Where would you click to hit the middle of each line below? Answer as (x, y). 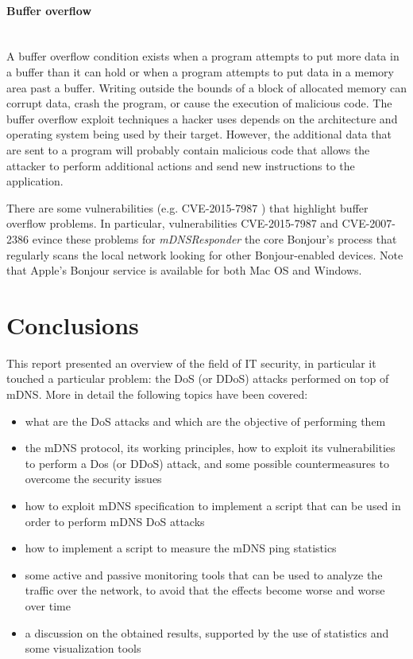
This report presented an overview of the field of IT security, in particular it (191, 363)
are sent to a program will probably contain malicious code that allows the (188, 149)
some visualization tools (83, 648)
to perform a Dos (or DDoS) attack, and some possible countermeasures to (207, 463)
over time (48, 605)
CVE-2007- (369, 223)
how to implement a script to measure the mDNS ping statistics (181, 548)
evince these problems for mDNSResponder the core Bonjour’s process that (214, 238)
